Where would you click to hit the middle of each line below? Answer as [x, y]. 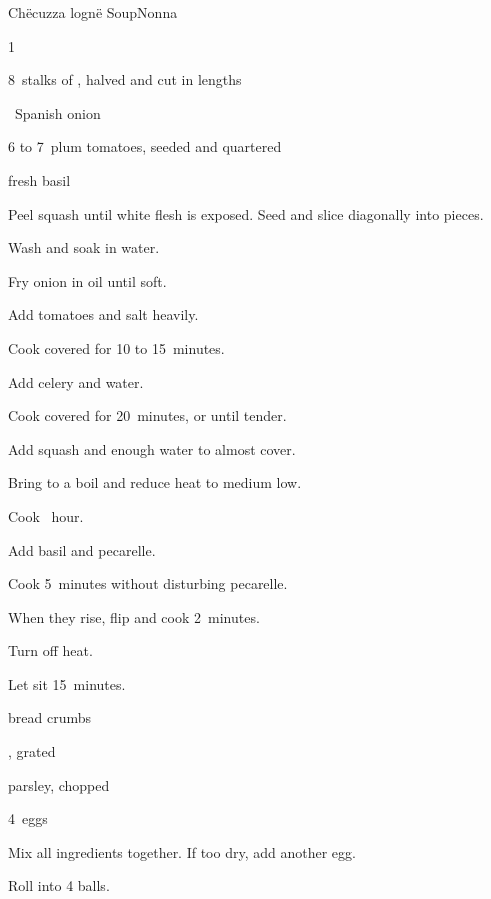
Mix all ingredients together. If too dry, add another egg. [182, 851]
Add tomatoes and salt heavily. [103, 314]
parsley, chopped [59, 784]
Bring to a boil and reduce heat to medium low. [155, 482]
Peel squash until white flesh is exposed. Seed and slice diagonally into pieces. [246, 213]
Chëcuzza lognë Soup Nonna [93, 12]
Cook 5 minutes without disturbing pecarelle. [148, 583]
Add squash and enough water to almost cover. [152, 448]
